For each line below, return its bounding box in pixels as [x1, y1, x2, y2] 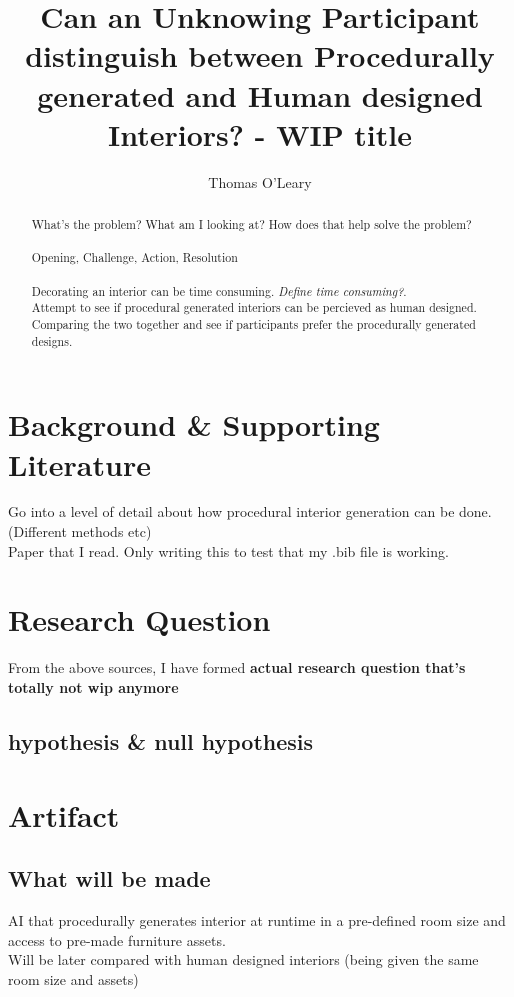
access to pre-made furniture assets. [8, 929, 226, 950]
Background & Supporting [8, 404, 380, 445]
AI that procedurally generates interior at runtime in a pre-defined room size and [8, 909, 506, 930]
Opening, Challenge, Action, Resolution [31, 249, 238, 266]
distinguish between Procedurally [25, 35, 495, 76]
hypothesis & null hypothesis [8, 725, 314, 756]
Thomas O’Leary [208, 171, 312, 192]
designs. [31, 332, 73, 349]
